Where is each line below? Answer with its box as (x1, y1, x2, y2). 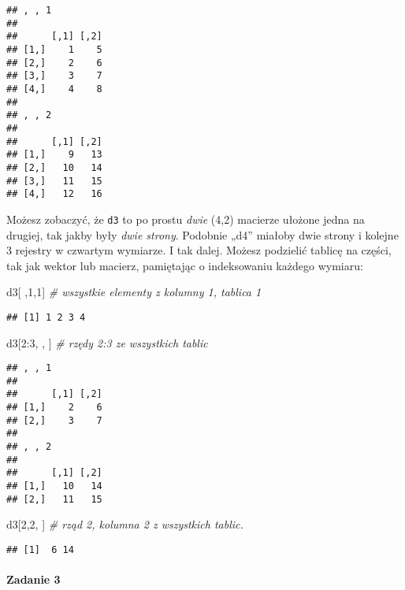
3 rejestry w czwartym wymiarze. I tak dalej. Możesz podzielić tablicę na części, (6, 242, 392, 258)
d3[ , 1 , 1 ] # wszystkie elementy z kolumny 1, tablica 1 (6, 284, 262, 300)
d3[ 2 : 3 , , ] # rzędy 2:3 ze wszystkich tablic (6, 334, 208, 351)
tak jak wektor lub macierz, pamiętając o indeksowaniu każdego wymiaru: (6, 257, 363, 273)
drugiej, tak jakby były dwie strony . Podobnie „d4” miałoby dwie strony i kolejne (6, 226, 399, 243)
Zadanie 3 (6, 571, 61, 588)
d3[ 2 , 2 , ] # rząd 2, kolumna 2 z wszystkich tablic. (6, 516, 243, 532)
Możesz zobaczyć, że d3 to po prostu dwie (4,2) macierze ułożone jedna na (6, 210, 365, 227)
